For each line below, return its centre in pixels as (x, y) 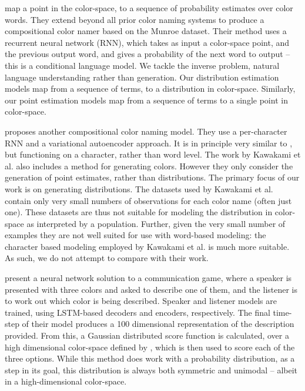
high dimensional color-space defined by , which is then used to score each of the (150, 347)
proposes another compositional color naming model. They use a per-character (146, 131)
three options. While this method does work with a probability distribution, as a (150, 358)
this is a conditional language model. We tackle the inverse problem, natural (142, 65)
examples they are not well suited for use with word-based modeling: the (135, 235)
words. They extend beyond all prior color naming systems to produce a (135, 19)
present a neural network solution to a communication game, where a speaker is (148, 278)
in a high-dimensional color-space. (66, 381)
